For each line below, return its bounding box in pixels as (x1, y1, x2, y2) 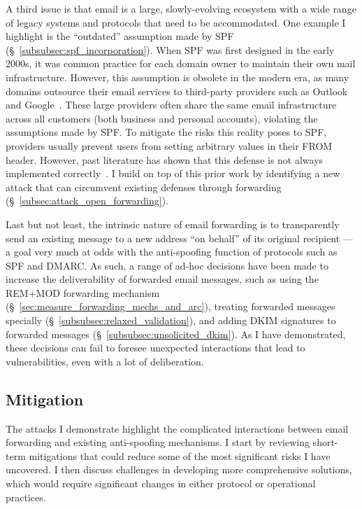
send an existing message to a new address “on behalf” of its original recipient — (6, 230, 353, 245)
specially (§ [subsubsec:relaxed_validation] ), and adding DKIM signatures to (6, 313, 336, 328)
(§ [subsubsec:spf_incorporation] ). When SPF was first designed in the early (6, 42, 335, 57)
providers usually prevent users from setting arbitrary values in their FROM (6, 138, 333, 153)
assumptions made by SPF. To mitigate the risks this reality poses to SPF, (6, 125, 327, 139)
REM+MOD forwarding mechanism (6, 285, 160, 300)
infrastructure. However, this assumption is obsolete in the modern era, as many (6, 69, 349, 84)
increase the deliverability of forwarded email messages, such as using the (6, 272, 319, 286)
